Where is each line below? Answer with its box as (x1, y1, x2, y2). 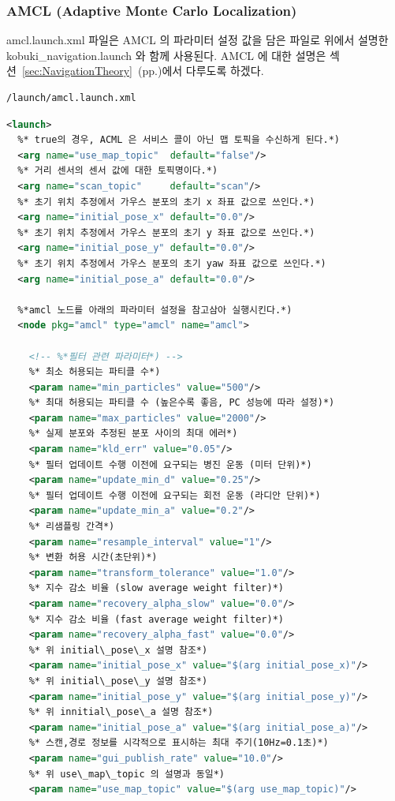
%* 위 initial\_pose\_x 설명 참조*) (28, 644, 208, 656)
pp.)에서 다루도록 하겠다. (142, 62, 264, 79)
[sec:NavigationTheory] (21, 62, 133, 79)
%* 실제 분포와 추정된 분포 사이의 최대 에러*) (28, 428, 238, 440)
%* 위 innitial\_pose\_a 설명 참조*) (28, 706, 214, 718)
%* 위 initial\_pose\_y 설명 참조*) (28, 675, 208, 687)
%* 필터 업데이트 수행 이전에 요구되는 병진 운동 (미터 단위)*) (28, 459, 312, 470)
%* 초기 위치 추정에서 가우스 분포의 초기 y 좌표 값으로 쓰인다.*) (17, 226, 315, 238)
